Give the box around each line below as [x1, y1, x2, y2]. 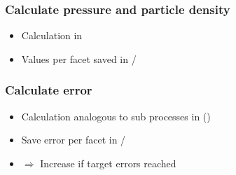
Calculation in [21, 28, 83, 43]
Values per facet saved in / [21, 51, 137, 66]
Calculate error [5, 81, 92, 99]
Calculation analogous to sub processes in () [21, 108, 211, 123]
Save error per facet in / [21, 132, 126, 147]
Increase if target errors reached [40, 155, 176, 170]
